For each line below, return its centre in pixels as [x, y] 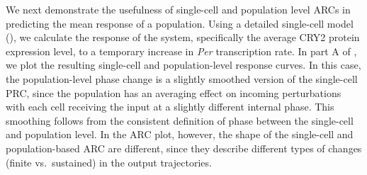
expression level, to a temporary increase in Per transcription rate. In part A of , [181, 51]
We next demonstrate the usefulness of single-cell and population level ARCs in [178, 9]
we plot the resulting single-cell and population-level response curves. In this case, [183, 65]
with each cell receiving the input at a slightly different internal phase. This [170, 107]
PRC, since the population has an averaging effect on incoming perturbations [174, 92]
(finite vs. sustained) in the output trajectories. [109, 162]
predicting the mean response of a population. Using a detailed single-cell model [180, 23]
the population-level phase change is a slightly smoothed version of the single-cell [182, 78]
